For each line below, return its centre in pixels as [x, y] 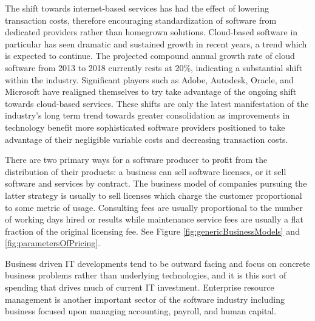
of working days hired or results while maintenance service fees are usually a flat [154, 219]
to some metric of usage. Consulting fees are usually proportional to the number [154, 207]
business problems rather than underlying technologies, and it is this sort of [146, 275]
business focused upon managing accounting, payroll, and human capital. [141, 311]
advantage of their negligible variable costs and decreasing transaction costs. [147, 139]
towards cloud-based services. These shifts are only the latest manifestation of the [157, 103]
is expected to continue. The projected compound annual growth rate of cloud [150, 56]
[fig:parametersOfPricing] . [53, 243]
